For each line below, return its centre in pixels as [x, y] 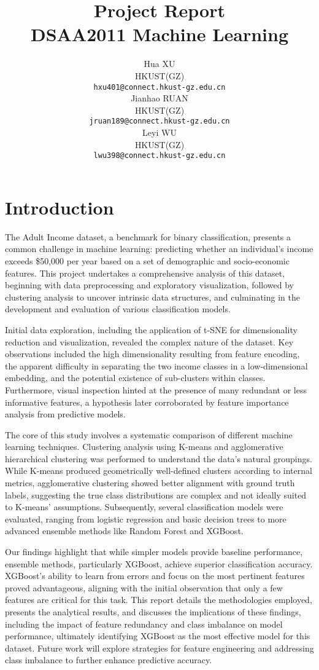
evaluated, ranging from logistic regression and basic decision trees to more [146, 518]
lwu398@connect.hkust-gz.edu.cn [159, 156]
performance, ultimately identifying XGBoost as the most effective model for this [158, 636]
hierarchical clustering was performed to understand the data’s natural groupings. [159, 458]
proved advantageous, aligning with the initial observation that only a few [144, 587]
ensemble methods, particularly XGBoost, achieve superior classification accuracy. [159, 563]
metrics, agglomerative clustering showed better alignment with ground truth [150, 483]
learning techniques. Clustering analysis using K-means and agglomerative [144, 447]
